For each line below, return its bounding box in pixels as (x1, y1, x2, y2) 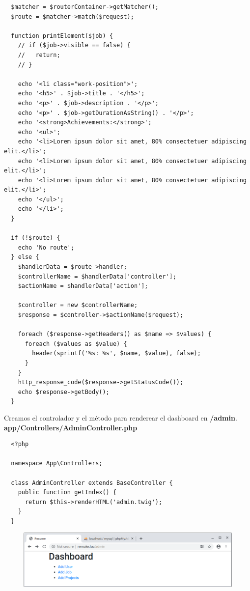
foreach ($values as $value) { (25, 340, 127, 347)
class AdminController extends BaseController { (11, 479, 173, 486)
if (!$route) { (11, 234, 60, 242)
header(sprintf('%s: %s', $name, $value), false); (32, 350, 201, 357)
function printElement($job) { (11, 32, 113, 39)
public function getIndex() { (18, 489, 117, 496)
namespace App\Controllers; (11, 460, 103, 467)
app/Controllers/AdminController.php (4, 422, 138, 432)
